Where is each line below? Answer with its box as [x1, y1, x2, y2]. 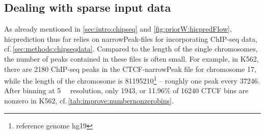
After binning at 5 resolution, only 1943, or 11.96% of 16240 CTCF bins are [4, 85, 249, 96]
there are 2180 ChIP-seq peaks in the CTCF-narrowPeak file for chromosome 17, [4, 63, 256, 74]
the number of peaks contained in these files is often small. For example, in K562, [4, 53, 259, 64]
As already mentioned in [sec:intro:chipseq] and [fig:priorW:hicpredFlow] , [4, 23, 232, 34]
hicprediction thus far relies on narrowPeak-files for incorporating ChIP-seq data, [4, 33, 257, 44]
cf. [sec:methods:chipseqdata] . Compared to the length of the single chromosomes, [4, 43, 258, 54]
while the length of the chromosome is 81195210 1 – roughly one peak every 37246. [4, 74, 260, 86]
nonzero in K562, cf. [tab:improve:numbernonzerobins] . [4, 95, 174, 106]
